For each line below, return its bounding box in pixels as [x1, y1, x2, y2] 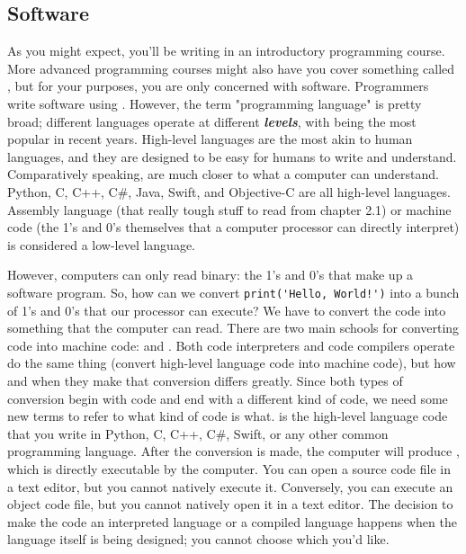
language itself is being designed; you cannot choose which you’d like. [7, 530, 390, 549]
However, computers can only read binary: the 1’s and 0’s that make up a [7, 265, 414, 284]
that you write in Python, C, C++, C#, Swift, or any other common [7, 424, 389, 442]
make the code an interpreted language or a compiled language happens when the [7, 512, 457, 531]
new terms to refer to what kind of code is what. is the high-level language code [7, 407, 448, 425]
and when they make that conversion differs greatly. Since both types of [7, 371, 403, 389]
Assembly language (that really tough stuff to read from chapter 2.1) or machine [7, 200, 452, 219]
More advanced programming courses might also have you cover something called [7, 58, 455, 77]
